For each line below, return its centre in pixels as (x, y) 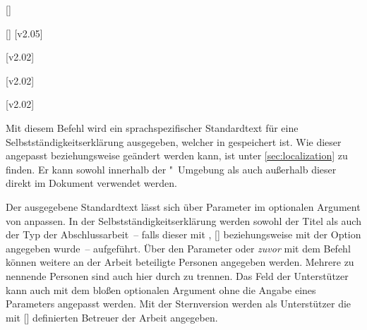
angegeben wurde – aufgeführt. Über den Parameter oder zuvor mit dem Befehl (178, 248)
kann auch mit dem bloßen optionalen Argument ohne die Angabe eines (161, 289)
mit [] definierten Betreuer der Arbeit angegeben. (112, 317)
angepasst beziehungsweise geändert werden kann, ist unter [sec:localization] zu (177, 155)
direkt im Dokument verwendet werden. (91, 183)
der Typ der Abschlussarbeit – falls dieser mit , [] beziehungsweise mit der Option (183, 234)
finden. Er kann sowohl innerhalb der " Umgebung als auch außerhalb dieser (171, 169)
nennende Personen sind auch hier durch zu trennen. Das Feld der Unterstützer (177, 275)
